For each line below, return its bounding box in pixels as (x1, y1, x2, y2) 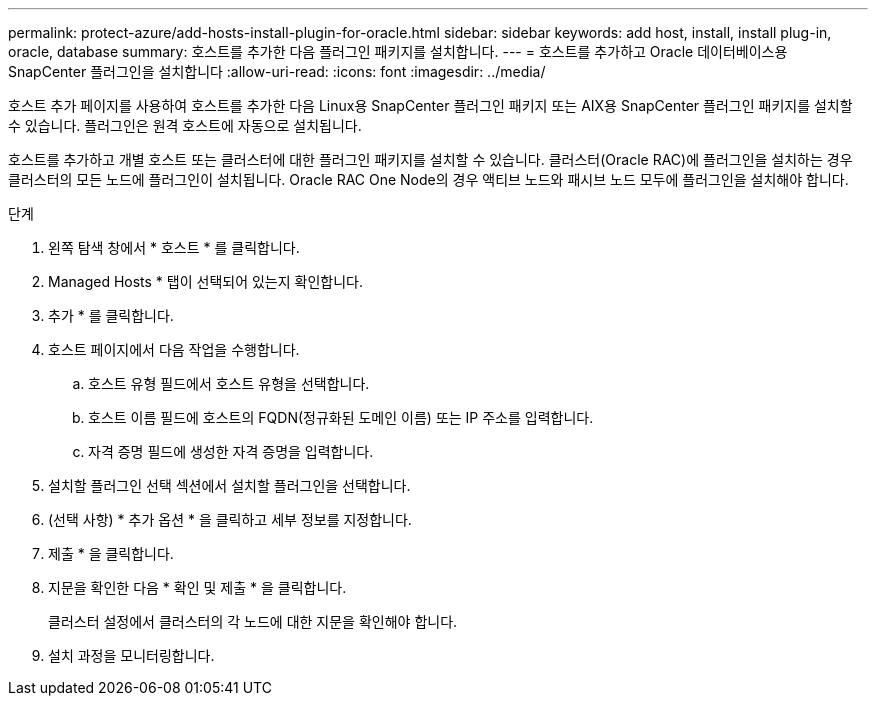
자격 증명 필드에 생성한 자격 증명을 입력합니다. (88, 443, 374, 460)
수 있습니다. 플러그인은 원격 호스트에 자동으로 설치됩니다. (8, 117, 362, 134)
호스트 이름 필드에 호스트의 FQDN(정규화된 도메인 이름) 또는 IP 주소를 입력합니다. (88, 409, 594, 426)
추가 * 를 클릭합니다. (48, 307, 174, 324)
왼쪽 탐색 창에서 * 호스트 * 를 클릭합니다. (48, 239, 300, 256)
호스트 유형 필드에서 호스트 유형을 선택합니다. (88, 375, 370, 392)
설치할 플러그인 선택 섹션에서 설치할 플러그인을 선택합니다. (48, 477, 411, 494)
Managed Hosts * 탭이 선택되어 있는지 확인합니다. (48, 273, 363, 290)
